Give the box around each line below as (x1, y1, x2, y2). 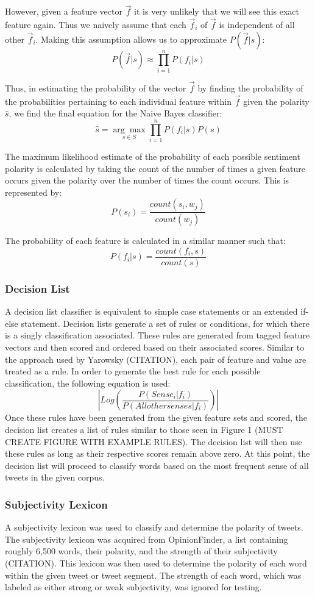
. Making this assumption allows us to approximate (35, 32, 227, 45)
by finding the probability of (197, 81, 303, 94)
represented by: (5, 185, 62, 198)
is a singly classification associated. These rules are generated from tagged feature (5, 329, 310, 341)
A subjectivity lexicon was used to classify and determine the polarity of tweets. (5, 521, 303, 534)
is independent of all (219, 18, 295, 31)
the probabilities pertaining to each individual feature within (5, 95, 232, 107)
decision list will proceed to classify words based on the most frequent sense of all (5, 459, 309, 471)
